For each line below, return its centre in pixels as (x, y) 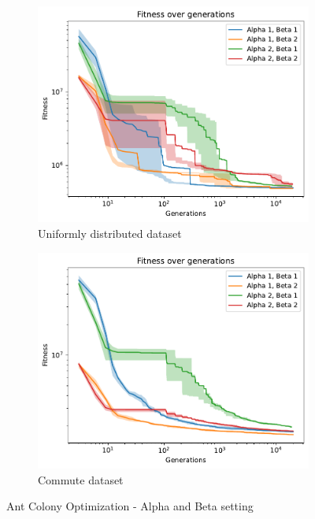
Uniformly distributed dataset (110, 233)
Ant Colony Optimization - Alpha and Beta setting (130, 506)
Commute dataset (81, 479)
